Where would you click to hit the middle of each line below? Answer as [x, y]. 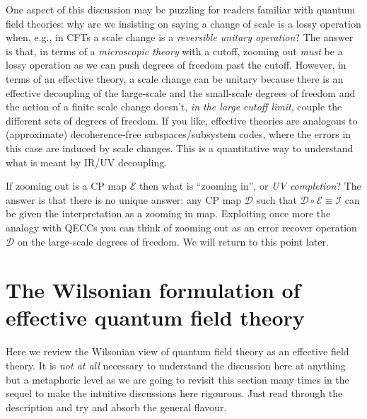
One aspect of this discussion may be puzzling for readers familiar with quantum [181, 9]
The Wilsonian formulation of [153, 290]
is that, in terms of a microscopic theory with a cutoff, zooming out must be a [174, 51]
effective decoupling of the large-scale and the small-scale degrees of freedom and [181, 92]
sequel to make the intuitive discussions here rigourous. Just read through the [174, 393]
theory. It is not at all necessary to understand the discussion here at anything [176, 365]
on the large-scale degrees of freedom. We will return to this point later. [173, 241]
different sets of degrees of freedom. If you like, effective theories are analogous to [182, 120]
